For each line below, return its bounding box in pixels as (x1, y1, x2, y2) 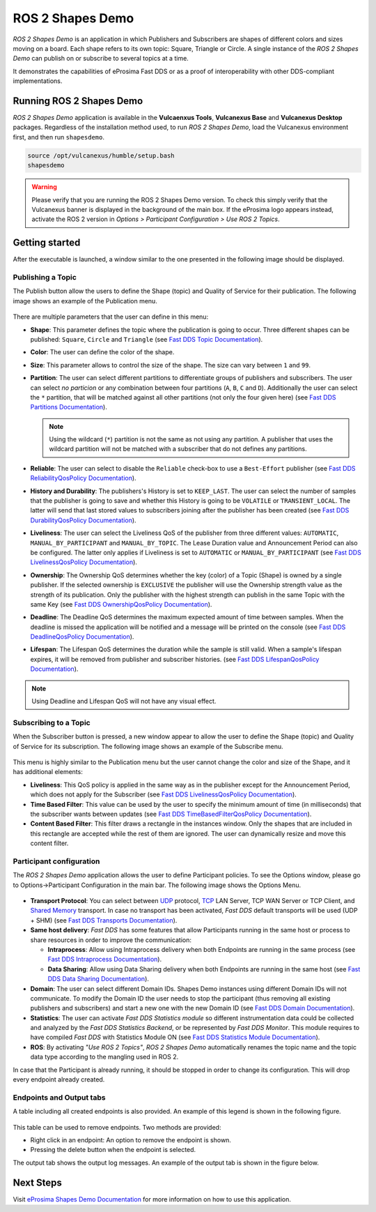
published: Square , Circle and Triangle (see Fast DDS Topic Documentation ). (30, 335, 263, 343)
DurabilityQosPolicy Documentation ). (30, 516, 136, 524)
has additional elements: (13, 768, 83, 776)
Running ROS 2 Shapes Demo (13, 95, 143, 107)
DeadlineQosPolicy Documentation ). (30, 632, 134, 641)
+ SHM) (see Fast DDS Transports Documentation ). (30, 916, 178, 924)
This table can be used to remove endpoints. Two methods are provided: (13, 1123, 221, 1131)
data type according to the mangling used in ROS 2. (30, 1053, 179, 1061)
